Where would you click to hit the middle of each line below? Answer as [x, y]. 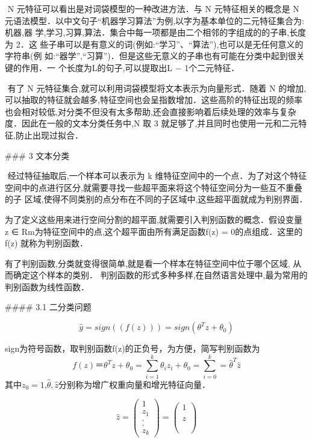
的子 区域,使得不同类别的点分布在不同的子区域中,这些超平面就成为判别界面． [156, 199]
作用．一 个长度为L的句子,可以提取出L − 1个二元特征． [130, 67]
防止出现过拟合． [49, 135]
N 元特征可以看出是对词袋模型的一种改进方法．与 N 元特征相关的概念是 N [153, 8]
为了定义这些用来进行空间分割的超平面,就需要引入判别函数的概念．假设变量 [154, 219]
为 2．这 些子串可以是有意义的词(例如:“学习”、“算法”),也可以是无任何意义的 [154, 44]
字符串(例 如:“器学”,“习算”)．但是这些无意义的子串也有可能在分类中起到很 [151, 56]
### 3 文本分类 [37, 155]
